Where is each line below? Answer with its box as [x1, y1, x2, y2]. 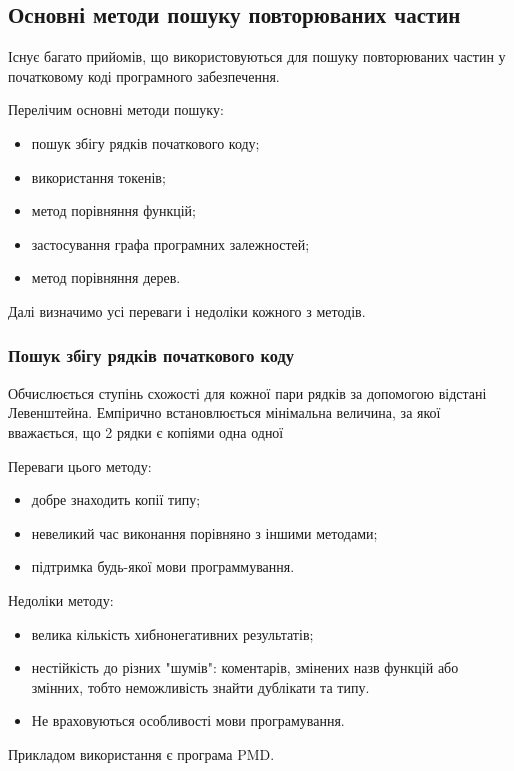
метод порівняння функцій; [31, 200, 196, 221]
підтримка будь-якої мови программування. [31, 556, 295, 577]
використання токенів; [31, 166, 166, 187]
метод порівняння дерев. [31, 267, 181, 288]
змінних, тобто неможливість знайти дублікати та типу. [31, 676, 370, 697]
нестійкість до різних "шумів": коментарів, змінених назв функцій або [31, 657, 459, 678]
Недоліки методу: [8, 589, 114, 610]
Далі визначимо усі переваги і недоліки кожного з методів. [8, 300, 366, 321]
